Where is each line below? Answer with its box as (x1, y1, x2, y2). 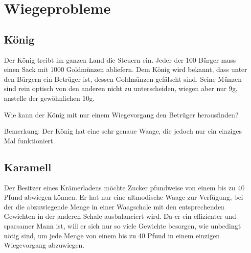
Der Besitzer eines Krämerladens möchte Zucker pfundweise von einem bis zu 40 (4, 182, 245, 192)
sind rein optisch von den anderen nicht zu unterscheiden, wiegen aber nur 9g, (4, 83, 238, 93)
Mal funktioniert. (4, 135, 55, 145)
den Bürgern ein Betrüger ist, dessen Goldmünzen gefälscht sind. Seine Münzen (4, 73, 242, 84)
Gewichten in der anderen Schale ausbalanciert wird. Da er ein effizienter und (4, 211, 236, 221)
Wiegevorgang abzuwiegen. (4, 240, 85, 250)
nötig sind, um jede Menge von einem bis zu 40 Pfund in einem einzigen (4, 230, 220, 240)
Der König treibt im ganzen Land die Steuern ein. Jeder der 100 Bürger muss (4, 54, 236, 65)
